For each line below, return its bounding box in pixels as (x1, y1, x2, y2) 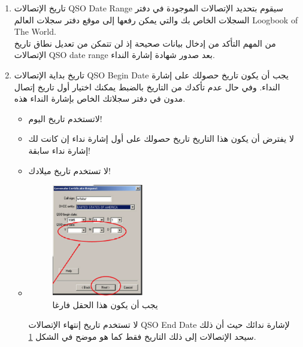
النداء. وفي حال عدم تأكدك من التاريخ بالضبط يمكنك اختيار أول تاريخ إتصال (14, 80, 280, 93)
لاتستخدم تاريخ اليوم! (28, 112, 102, 124)
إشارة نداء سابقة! (28, 144, 91, 156)
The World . (14, 25, 56, 38)
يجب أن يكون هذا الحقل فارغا (52, 298, 158, 311)
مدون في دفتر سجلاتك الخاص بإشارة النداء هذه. (14, 92, 186, 105)
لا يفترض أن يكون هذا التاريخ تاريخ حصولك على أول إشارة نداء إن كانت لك (28, 132, 294, 145)
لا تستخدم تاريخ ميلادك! (28, 164, 111, 176)
